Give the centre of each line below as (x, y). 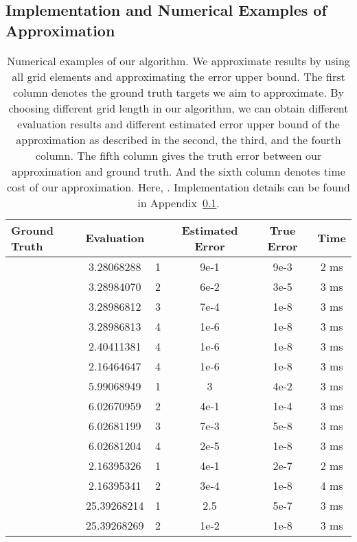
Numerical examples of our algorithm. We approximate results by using (178, 60)
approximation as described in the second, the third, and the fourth (178, 139)
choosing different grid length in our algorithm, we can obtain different (178, 108)
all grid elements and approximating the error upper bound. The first (178, 76)
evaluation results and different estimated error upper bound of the (178, 123)
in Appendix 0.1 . (178, 202)
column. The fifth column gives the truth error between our (178, 155)
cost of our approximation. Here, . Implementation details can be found (178, 187)
